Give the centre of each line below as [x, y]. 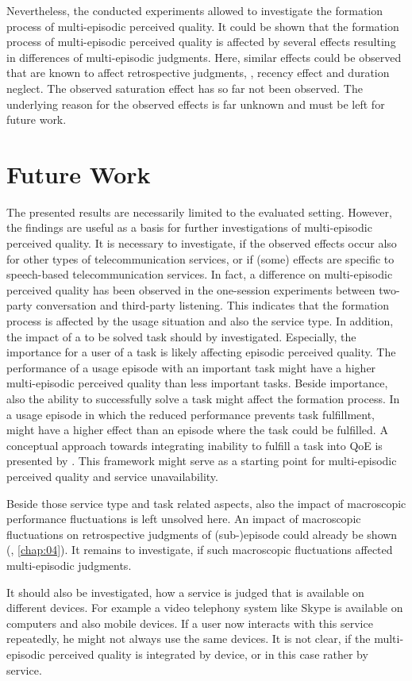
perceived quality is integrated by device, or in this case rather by [208, 654]
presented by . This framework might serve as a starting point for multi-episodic [202, 461]
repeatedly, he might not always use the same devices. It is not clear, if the [189, 639]
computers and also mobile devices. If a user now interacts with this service [190, 623]
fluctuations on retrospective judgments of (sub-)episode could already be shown [202, 534]
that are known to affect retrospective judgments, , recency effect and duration [198, 73]
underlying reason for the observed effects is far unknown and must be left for [196, 104]
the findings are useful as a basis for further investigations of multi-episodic [189, 227]
